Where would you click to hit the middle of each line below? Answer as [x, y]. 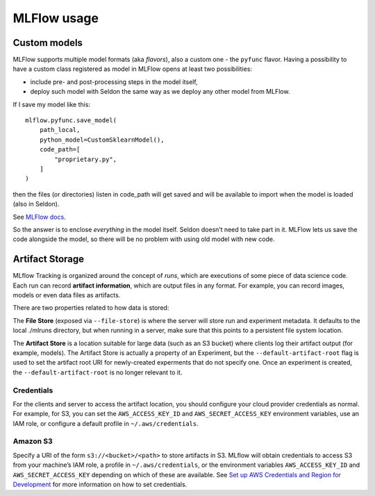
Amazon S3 [33, 441]
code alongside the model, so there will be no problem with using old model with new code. [144, 239]
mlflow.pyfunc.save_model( [71, 121]
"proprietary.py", [86, 159]
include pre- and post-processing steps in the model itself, [114, 82]
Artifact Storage [49, 259]
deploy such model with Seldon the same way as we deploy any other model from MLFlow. [160, 92]
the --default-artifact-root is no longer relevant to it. [98, 372]
